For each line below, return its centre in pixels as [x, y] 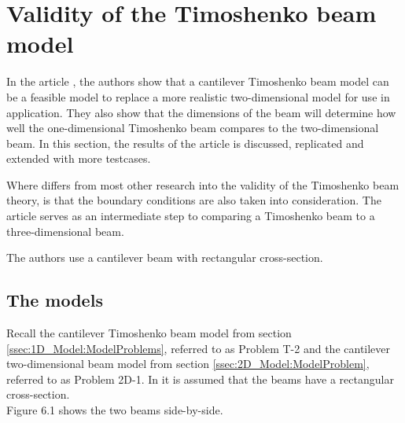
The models [55, 300]
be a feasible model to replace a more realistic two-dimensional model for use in [198, 96]
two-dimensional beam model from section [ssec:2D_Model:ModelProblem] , [188, 364]
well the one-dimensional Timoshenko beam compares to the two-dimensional [193, 128]
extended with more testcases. [79, 158]
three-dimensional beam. [65, 231]
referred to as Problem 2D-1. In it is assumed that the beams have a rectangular [200, 379]
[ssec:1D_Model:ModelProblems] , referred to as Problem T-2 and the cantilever [199, 348]
